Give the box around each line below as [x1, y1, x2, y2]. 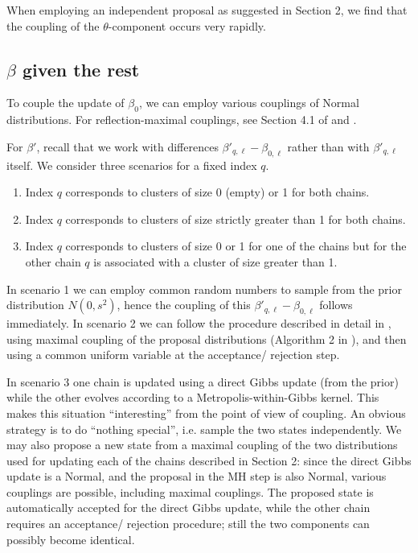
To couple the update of [6, 94, 125, 111]
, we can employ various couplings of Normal [138, 94, 359, 111]
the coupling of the [6, 17, 100, 34]
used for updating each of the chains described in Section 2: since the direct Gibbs [6, 452, 412, 468]
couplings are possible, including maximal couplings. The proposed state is [6, 483, 374, 500]
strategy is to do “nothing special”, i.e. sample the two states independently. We [6, 420, 402, 437]
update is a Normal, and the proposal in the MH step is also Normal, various [6, 468, 387, 485]
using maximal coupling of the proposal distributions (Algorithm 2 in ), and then [6, 330, 407, 347]
